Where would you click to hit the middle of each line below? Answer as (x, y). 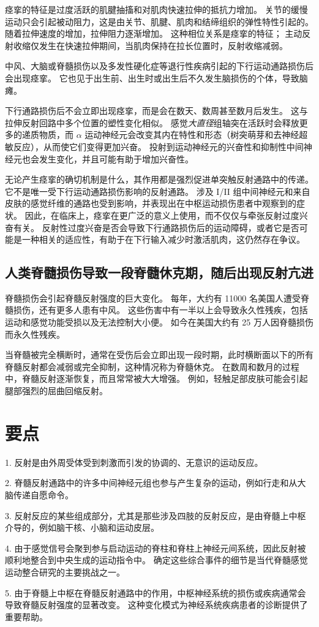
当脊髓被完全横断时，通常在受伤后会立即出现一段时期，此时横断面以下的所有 (159, 355)
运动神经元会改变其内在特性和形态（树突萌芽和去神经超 (196, 135)
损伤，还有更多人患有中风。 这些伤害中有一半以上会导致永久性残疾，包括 (160, 310)
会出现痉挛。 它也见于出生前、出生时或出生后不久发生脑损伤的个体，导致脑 (156, 78)
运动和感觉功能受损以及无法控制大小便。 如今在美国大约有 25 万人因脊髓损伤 (159, 322)
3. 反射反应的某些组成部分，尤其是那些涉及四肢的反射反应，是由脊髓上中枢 (156, 515)
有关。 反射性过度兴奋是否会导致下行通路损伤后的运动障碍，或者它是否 (156, 227)
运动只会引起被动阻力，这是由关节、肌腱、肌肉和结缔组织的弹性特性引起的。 (159, 21)
